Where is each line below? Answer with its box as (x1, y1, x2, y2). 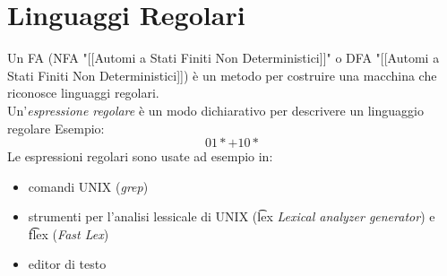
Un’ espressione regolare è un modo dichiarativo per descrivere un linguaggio (7, 100, 424, 119)
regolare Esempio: (7, 118, 105, 137)
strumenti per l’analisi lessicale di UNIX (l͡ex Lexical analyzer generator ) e (28, 207, 435, 226)
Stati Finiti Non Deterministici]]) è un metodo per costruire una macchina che (7, 65, 437, 84)
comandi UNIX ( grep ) (28, 177, 149, 195)
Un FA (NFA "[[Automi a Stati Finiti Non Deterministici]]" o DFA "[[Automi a (7, 48, 440, 67)
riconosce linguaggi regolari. (7, 83, 159, 102)
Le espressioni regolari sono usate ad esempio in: (7, 147, 273, 166)
